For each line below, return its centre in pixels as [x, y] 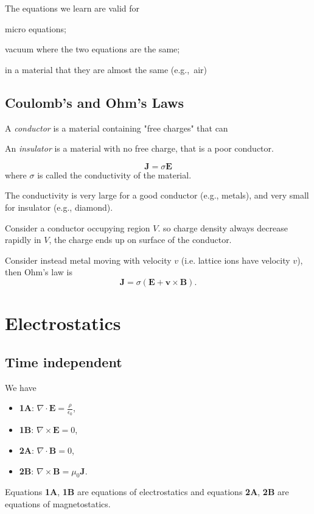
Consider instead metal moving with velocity [88, 260]
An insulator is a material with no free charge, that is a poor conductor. [139, 148]
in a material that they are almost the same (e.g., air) [106, 69]
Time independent [64, 361]
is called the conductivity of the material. [114, 174]
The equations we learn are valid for [72, 8]
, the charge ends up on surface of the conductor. [140, 240]
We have [21, 387]
